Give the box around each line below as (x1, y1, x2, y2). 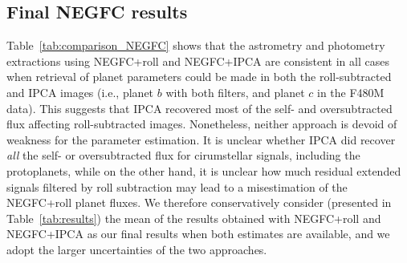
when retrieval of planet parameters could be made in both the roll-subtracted (6, 68, 392, 85)
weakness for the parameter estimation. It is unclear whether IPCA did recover (6, 131, 396, 148)
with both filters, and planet (165, 83, 305, 100)
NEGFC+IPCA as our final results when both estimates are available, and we (6, 225, 390, 242)
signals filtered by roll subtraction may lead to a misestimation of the (6, 178, 348, 195)
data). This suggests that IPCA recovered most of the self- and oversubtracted (6, 99, 393, 116)
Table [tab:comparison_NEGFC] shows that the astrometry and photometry (6, 37, 385, 54)
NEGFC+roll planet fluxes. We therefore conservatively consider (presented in (6, 194, 392, 211)
